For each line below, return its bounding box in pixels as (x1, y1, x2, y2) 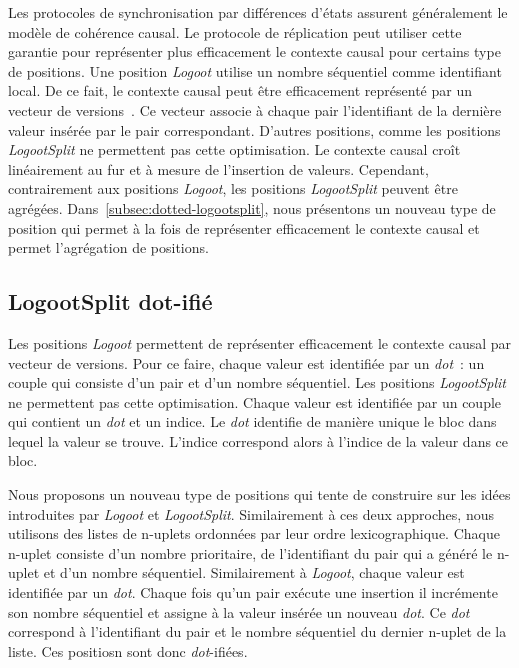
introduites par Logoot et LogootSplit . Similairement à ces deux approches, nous (8, 503, 494, 524)
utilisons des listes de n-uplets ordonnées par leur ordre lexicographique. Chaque (8, 523, 500, 544)
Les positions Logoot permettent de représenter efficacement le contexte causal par (8, 332, 512, 353)
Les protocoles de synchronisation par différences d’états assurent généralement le (8, 2, 508, 22)
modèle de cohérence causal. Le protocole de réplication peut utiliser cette (8, 21, 462, 42)
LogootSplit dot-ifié (8, 286, 213, 317)
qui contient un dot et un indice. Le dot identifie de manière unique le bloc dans (8, 411, 497, 432)
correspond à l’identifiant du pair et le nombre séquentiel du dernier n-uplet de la (8, 621, 507, 642)
